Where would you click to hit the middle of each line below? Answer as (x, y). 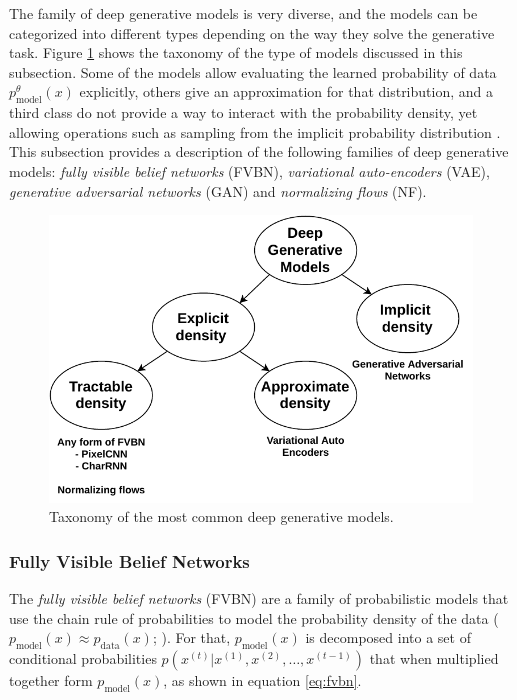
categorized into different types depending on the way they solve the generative (252, 32)
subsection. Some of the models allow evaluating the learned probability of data (253, 71)
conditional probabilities (83, 658)
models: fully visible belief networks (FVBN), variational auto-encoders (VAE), (249, 170)
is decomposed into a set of (388, 637)
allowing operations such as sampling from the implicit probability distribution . (255, 131)
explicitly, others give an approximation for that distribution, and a (286, 91)
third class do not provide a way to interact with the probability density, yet (243, 112)
